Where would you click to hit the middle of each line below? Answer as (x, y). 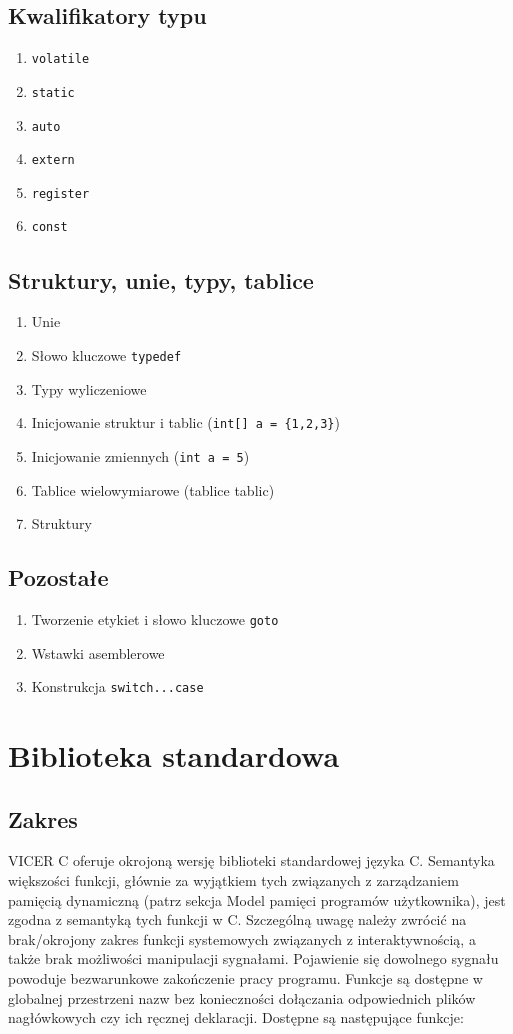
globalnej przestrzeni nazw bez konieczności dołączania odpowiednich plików (242, 997)
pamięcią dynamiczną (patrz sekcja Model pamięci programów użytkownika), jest (257, 899)
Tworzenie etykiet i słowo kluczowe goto (155, 618)
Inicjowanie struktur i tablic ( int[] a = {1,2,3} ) (185, 422)
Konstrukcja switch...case (117, 686)
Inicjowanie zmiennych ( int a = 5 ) (140, 455)
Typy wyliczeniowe (89, 388)
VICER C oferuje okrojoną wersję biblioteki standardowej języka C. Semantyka (251, 860)
